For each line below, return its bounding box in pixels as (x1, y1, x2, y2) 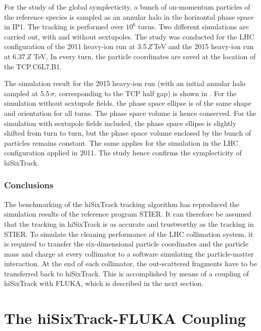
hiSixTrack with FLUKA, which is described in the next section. (4, 278, 204, 288)
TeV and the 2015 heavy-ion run (153, 41, 254, 52)
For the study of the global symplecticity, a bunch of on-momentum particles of (4, 2, 250, 12)
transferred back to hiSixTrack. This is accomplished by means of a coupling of (4, 268, 249, 278)
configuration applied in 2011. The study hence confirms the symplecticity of (4, 147, 242, 158)
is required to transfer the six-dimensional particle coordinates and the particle (4, 238, 248, 249)
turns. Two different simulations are (138, 21, 249, 32)
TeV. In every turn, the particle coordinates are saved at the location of (33, 51, 256, 61)
